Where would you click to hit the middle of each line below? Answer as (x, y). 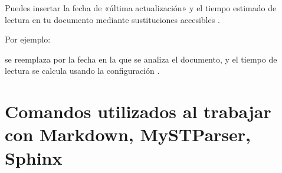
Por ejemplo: (28, 39)
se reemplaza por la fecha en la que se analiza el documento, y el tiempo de (141, 59)
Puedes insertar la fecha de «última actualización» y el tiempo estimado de (141, 8)
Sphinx (34, 157)
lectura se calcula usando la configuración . (82, 71)
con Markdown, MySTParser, (128, 134)
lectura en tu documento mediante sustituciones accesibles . (112, 19)
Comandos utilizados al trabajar (138, 111)
